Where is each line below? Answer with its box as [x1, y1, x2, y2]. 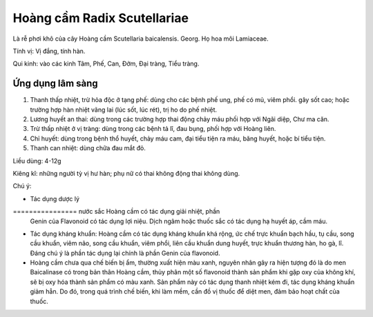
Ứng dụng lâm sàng [12, 78, 98, 90]
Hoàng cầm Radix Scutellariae [12, 10, 189, 25]
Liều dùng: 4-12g [12, 156, 61, 165]
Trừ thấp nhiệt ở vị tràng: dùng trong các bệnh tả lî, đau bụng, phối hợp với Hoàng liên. [30, 125, 276, 133]
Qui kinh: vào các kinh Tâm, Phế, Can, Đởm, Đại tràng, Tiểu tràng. [12, 59, 200, 68]
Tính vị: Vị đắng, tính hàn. [12, 47, 86, 55]
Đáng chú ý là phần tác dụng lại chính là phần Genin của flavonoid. [30, 249, 220, 257]
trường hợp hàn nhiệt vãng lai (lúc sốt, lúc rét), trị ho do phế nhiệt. [30, 105, 218, 114]
